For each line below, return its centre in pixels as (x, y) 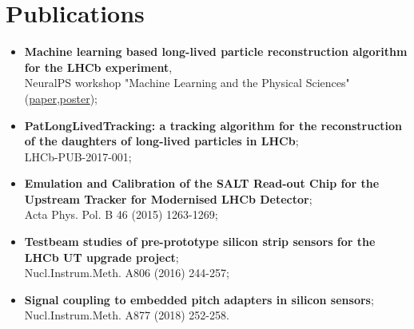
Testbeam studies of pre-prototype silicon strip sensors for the (200, 242)
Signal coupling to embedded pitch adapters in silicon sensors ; (199, 299)
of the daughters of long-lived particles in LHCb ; (161, 141)
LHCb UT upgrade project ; (102, 257)
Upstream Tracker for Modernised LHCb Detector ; (168, 198)
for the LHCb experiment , (98, 67)
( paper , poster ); (61, 98)
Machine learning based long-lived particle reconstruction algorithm (216, 52)
